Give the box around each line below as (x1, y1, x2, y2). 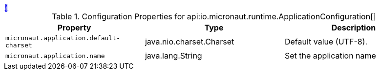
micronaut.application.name (5, 52, 105, 59)
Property (57, 23, 91, 32)
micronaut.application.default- (5, 34, 120, 42)
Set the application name (284, 51, 376, 60)
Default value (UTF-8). (284, 37, 368, 46)
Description (331, 23, 376, 32)
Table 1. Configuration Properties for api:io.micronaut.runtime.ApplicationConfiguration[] (52, 12, 376, 21)
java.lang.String (145, 51, 202, 60)
